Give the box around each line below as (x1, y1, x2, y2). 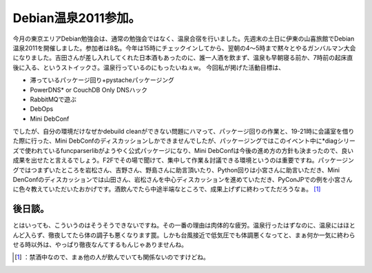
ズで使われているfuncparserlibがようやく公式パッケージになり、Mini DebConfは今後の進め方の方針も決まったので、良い (12, 146, 354, 154)
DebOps (30, 105, 54, 113)
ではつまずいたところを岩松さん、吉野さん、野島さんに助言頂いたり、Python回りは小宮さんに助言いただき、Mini (18, 165, 340, 174)
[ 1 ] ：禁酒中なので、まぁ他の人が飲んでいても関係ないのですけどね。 (14, 253, 209, 261)
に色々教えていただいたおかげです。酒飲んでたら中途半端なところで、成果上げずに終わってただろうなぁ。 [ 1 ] (12, 185, 321, 193)
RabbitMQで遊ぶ (30, 95, 77, 103)
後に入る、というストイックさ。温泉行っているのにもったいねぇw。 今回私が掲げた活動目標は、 (12, 63, 285, 72)
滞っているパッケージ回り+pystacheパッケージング (30, 76, 175, 84)
